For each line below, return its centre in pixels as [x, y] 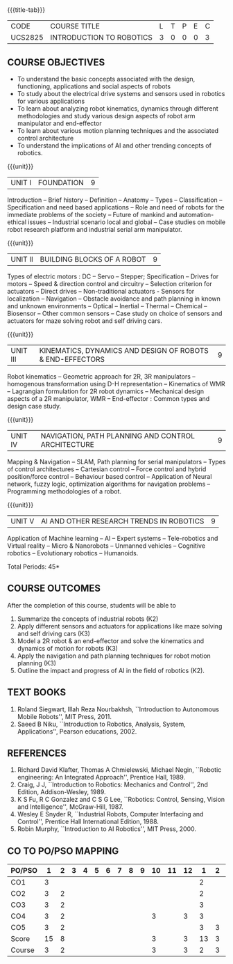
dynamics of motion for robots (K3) [67, 648]
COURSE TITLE [75, 26]
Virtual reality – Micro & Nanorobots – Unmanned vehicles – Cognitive [106, 546]
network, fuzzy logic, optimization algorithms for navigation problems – [109, 484]
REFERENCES [37, 753]
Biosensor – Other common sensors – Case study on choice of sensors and [115, 313]
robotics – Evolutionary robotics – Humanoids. [73, 553]
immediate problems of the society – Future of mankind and [93, 215]
